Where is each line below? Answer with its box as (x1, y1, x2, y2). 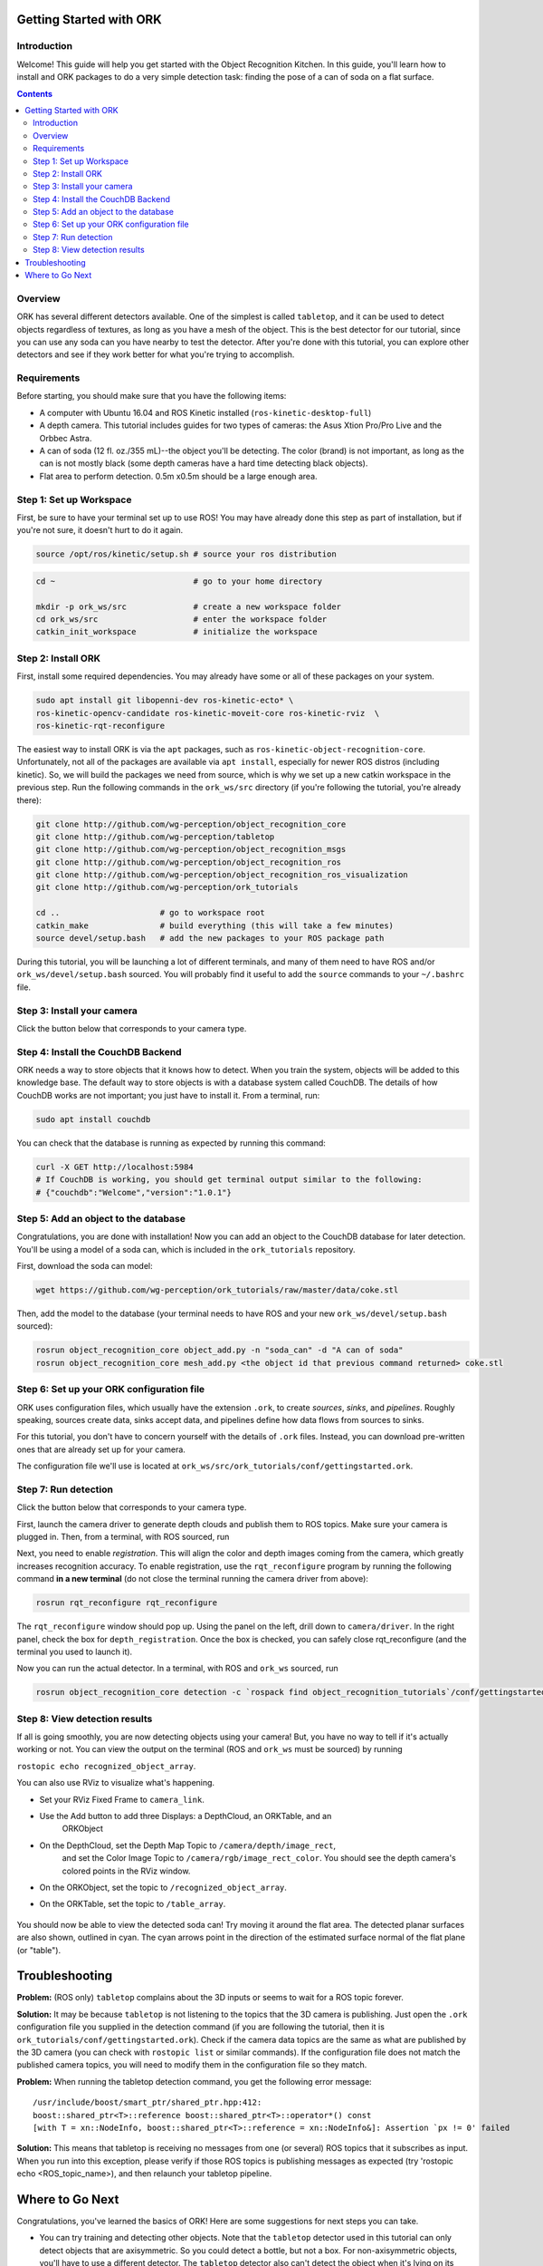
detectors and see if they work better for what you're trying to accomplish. (16, 349, 295, 360)
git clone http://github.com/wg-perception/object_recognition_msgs (35, 844, 347, 855)
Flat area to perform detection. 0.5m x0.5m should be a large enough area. (39, 470, 318, 481)
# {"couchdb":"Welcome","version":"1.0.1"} (35, 1187, 233, 1197)
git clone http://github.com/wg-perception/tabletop (35, 831, 275, 842)
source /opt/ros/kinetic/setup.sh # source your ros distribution (35, 549, 337, 559)
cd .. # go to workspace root (35, 907, 266, 918)
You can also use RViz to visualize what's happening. (16, 1777, 215, 1788)
